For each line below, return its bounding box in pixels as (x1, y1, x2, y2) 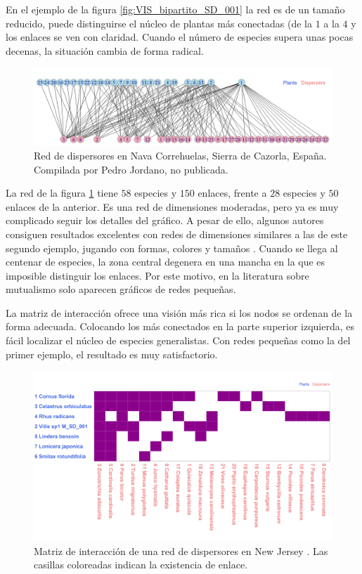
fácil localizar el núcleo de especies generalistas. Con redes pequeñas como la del (6, 333, 351, 348)
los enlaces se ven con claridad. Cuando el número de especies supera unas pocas (6, 30, 354, 44)
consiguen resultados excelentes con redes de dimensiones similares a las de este (6, 226, 348, 241)
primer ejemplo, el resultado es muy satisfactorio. (6, 346, 218, 361)
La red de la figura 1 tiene (6, 185, 118, 200)
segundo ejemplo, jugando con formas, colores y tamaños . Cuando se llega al (6, 240, 338, 255)
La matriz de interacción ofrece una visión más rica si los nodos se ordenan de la (6, 305, 353, 320)
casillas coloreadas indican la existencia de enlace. (34, 557, 248, 572)
